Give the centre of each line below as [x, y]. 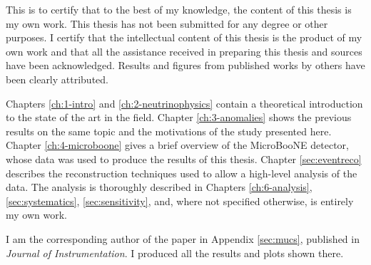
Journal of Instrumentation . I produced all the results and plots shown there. [175, 253]
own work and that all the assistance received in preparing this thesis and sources [184, 51]
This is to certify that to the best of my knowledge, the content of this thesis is [179, 9]
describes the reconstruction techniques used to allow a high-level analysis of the [182, 173]
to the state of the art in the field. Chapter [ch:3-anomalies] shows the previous [179, 117]
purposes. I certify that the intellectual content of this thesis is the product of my [184, 37]
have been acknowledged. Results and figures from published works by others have [185, 65]
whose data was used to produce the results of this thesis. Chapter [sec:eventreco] [184, 159]
